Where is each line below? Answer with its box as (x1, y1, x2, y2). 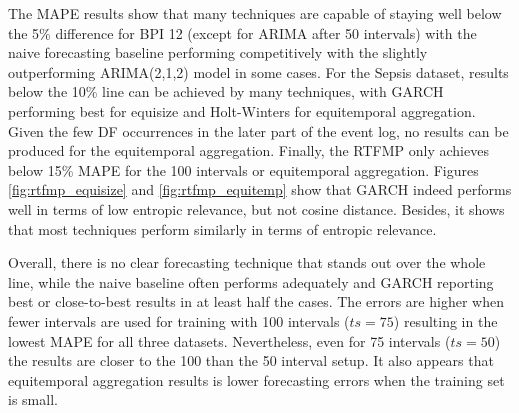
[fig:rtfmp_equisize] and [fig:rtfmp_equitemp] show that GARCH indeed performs (8, 179, 512, 200)
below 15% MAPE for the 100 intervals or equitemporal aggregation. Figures (8, 159, 479, 180)
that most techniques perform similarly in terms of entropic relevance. (8, 218, 437, 239)
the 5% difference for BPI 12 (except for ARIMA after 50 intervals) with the (8, 22, 477, 43)
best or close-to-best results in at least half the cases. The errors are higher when (8, 291, 504, 312)
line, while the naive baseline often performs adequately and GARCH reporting (8, 271, 494, 292)
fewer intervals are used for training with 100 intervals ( (8, 310, 350, 331)
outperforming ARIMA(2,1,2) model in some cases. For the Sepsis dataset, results (8, 61, 509, 82)
